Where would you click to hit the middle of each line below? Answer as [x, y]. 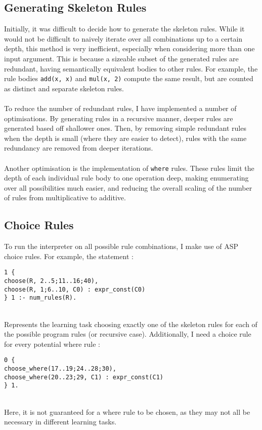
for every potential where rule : [52, 344]
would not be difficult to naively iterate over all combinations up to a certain [123, 38]
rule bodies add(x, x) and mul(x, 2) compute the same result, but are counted [129, 78]
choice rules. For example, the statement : [69, 256]
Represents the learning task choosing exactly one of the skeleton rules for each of [131, 324]
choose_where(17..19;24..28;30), [60, 369]
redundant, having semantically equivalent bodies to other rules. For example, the [131, 68]
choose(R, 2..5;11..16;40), [51, 281]
